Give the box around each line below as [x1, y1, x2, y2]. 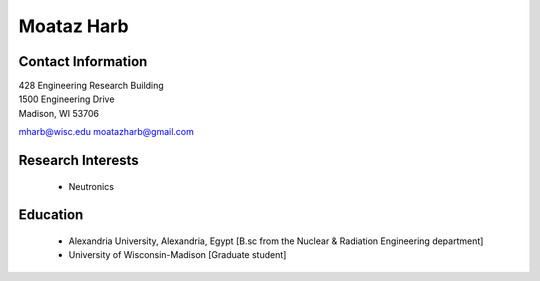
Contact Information [18, 53, 148, 70]
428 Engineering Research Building [18, 80, 164, 92]
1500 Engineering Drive [18, 93, 115, 105]
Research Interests [18, 152, 139, 169]
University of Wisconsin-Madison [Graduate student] [68, 249, 287, 261]
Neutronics [68, 180, 115, 192]
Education [18, 206, 84, 224]
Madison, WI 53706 [18, 107, 100, 119]
